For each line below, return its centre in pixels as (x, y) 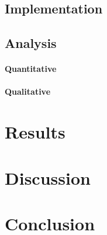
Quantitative (31, 69)
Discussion (48, 177)
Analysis (31, 43)
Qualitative (28, 91)
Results (35, 132)
